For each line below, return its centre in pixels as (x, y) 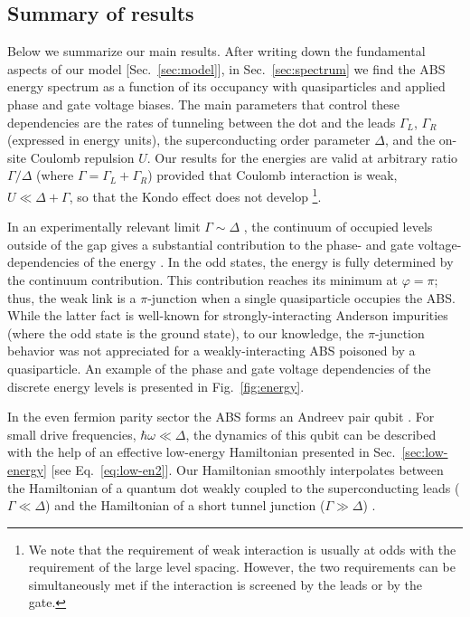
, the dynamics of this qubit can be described (311, 434)
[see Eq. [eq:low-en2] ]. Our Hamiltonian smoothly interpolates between (247, 469)
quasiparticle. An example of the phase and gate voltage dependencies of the (219, 368)
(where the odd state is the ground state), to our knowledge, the (186, 332)
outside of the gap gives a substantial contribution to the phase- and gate (211, 244)
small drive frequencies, (72, 434)
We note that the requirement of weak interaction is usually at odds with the (242, 549)
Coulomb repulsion (82, 157)
